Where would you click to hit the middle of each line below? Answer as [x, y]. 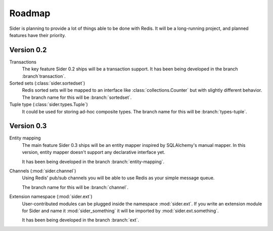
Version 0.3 [28, 126]
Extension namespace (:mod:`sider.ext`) [51, 197]
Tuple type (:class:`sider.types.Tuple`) [49, 104]
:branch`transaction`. [44, 76]
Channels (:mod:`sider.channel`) [43, 171]
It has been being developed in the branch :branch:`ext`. [80, 220]
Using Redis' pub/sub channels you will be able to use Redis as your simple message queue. [118, 178]
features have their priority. [38, 35]
